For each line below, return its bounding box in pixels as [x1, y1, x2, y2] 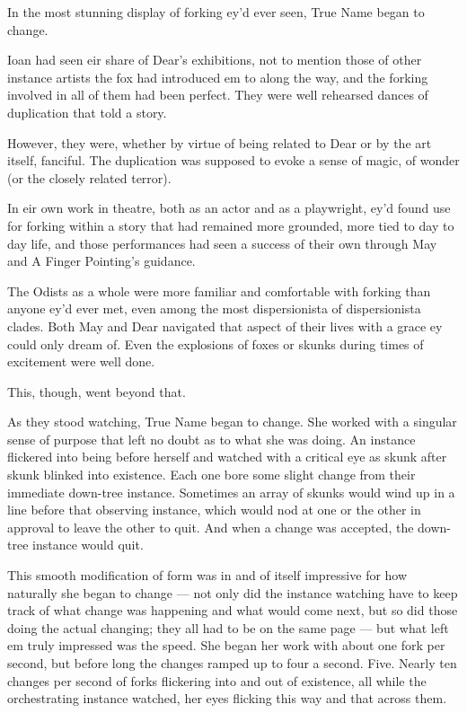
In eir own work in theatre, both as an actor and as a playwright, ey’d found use [7, 198, 451, 217]
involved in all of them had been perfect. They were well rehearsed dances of [7, 85, 428, 104]
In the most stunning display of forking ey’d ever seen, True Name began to [7, 3, 425, 21]
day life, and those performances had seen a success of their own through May [7, 233, 437, 252]
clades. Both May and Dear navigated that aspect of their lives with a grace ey [7, 316, 443, 335]
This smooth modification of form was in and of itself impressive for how [7, 566, 408, 585]
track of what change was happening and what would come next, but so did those [7, 601, 458, 620]
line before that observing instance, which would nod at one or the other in [7, 500, 421, 519]
